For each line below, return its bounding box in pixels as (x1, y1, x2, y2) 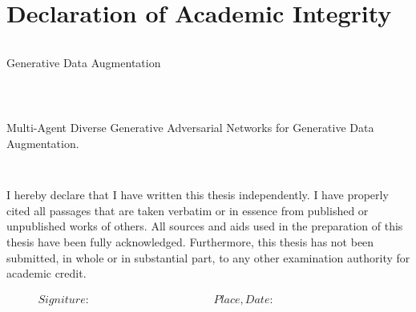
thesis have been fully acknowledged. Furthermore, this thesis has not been (6, 233, 374, 250)
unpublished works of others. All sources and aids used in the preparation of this (6, 218, 403, 234)
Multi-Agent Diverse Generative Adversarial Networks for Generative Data (6, 119, 374, 136)
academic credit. (6, 265, 87, 282)
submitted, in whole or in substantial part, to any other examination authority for (6, 249, 410, 266)
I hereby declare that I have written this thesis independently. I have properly (6, 186, 389, 203)
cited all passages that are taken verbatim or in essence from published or (6, 202, 369, 218)
